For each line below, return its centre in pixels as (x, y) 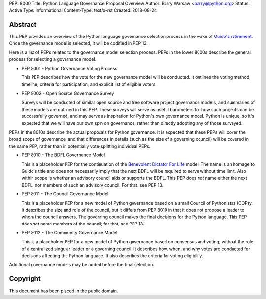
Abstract (23, 25)
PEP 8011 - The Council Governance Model (65, 194)
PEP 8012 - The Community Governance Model (69, 233)
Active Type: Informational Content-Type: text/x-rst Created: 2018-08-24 (83, 10)
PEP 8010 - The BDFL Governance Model (63, 155)
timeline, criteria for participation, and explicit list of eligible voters (88, 84)
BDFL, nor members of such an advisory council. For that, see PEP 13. (92, 185)
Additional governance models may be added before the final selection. (82, 264)
